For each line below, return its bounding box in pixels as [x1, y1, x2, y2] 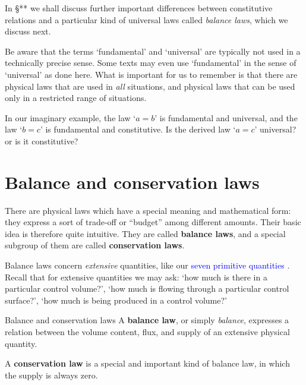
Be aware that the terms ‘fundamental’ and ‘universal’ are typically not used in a [5, 45, 301, 57]
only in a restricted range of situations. [5, 91, 147, 104]
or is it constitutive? [5, 134, 78, 147]
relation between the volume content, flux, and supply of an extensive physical [5, 326, 290, 337]
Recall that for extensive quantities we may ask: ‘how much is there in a [5, 270, 267, 283]
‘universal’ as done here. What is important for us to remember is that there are [5, 68, 298, 80]
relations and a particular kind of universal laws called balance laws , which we [5, 13, 288, 26]
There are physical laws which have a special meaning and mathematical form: [5, 204, 291, 216]
